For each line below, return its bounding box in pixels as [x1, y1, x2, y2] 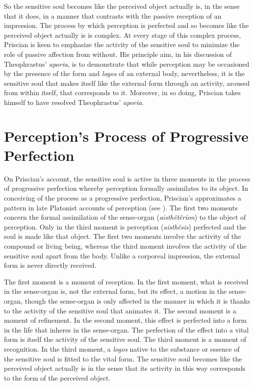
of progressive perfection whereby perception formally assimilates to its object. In [4, 183, 249, 193]
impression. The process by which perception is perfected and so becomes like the [4, 20, 249, 30]
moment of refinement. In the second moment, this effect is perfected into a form [4, 315, 247, 325]
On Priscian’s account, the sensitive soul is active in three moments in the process [4, 173, 251, 183]
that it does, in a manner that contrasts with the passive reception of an [4, 10, 222, 21]
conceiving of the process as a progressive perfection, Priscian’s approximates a [4, 193, 241, 203]
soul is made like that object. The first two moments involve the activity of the [4, 231, 241, 241]
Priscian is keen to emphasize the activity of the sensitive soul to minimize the [4, 39, 240, 50]
